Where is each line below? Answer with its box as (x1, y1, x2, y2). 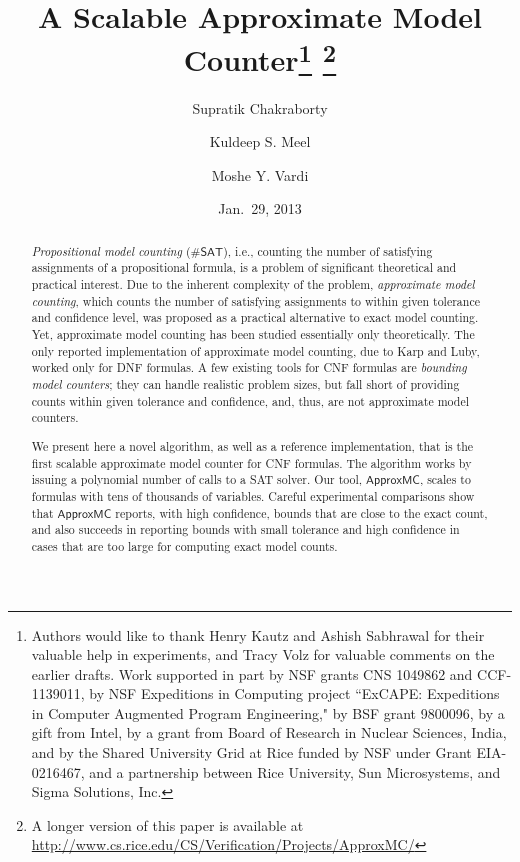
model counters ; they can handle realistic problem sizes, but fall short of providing (31, 376, 460, 393)
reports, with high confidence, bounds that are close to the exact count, (115, 504, 488, 521)
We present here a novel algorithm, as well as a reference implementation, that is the (31, 437, 474, 454)
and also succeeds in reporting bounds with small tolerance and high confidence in (31, 521, 460, 538)
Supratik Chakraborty (192, 97, 328, 118)
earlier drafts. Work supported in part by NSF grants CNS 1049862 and (31, 663, 473, 684)
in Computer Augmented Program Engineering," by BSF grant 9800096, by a (31, 702, 505, 723)
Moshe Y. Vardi (211, 164, 309, 185)
